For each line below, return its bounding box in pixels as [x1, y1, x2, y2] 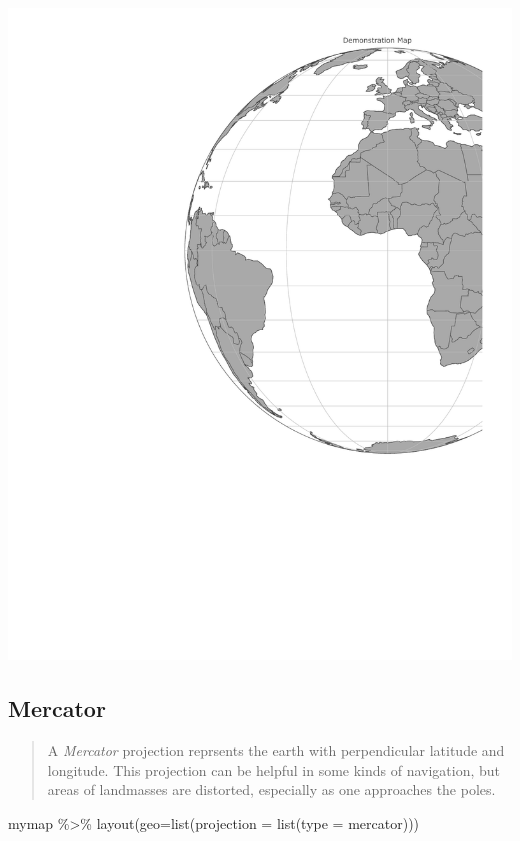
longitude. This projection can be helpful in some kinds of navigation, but [47, 759, 501, 780]
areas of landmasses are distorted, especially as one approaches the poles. [47, 779, 496, 800]
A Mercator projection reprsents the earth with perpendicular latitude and [47, 740, 505, 761]
